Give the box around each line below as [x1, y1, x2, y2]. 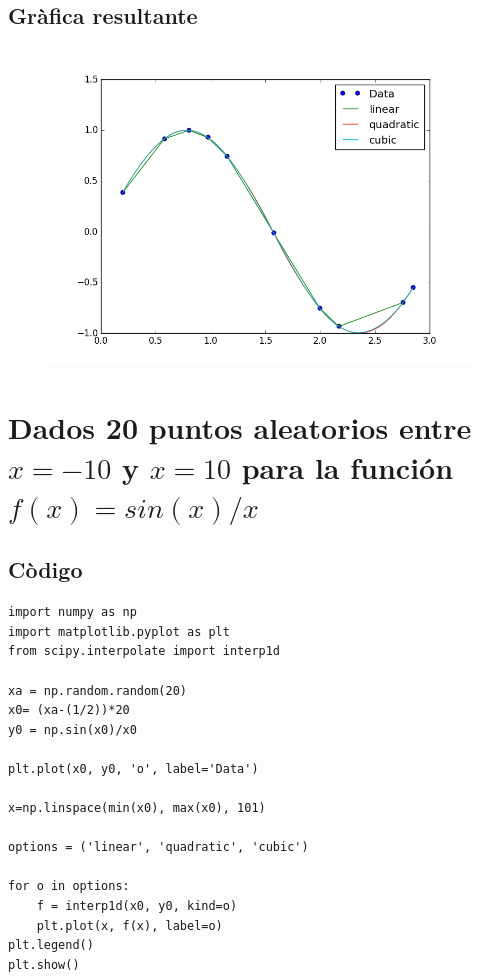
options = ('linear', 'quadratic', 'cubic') [8, 840, 309, 855]
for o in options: [8, 879, 130, 894]
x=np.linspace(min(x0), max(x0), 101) [8, 801, 266, 816]
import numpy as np [8, 605, 137, 620]
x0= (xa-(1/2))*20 [8, 703, 130, 718]
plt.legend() [8, 938, 94, 953]
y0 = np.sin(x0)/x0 [8, 722, 137, 737]
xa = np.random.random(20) [8, 683, 187, 698]
